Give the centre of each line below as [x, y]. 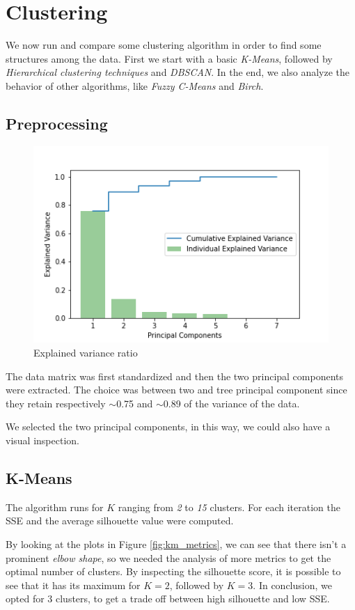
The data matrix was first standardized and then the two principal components [175, 376]
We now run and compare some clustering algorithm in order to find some [164, 45]
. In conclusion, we [292, 585]
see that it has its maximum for [73, 585]
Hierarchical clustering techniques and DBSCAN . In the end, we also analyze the [178, 72]
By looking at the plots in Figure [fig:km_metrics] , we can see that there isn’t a [176, 543]
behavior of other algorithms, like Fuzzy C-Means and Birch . [135, 85]
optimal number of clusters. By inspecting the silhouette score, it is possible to [173, 571]
